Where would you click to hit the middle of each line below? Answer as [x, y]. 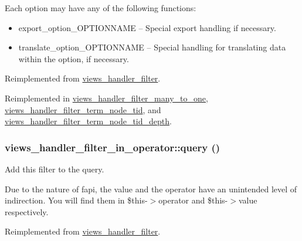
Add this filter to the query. [55, 169]
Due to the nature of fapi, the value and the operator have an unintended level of [151, 189]
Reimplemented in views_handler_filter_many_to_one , [106, 98]
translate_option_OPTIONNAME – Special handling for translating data [152, 47]
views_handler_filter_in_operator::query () [113, 147]
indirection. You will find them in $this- [76, 200]
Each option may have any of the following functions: [101, 8]
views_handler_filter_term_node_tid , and [83, 109]
